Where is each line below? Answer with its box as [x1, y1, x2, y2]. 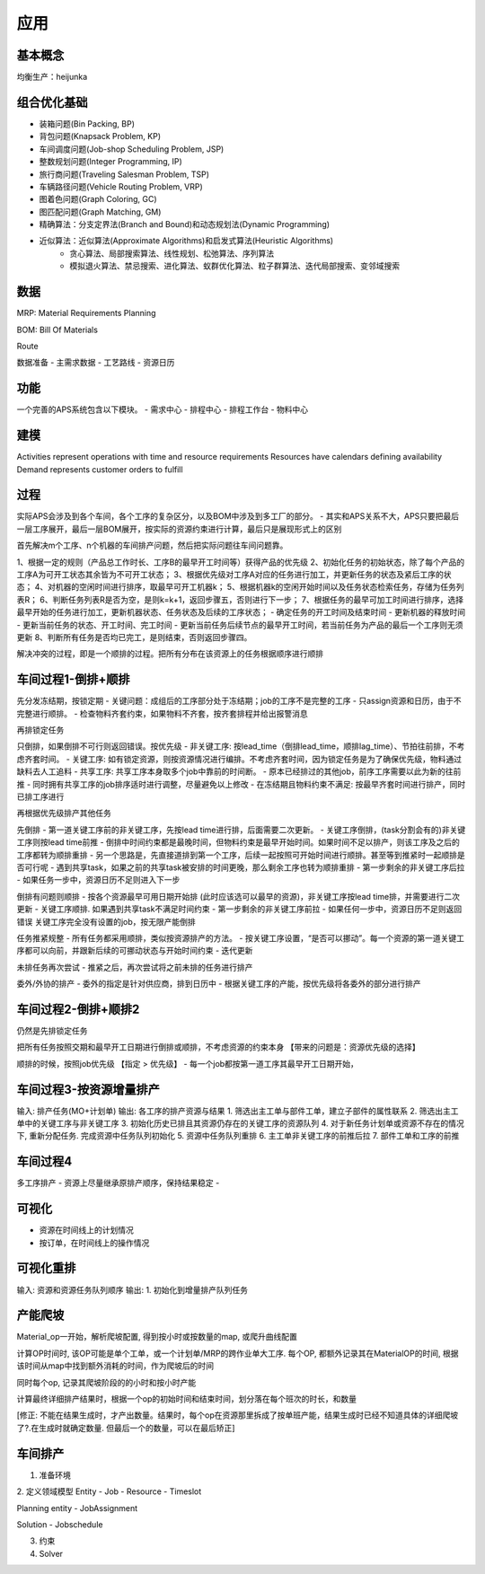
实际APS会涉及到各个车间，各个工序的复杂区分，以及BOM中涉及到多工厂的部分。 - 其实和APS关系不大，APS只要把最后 [16, 511, 460, 522]
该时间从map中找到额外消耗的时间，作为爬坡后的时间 [16, 1360, 215, 1371]
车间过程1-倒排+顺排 [16, 672, 130, 687]
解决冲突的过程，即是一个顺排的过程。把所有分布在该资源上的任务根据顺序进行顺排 [16, 648, 323, 659]
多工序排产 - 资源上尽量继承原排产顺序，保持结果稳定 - [16, 1177, 220, 1189]
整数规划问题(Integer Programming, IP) [39, 156, 183, 167]
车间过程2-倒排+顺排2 [16, 1001, 140, 1016]
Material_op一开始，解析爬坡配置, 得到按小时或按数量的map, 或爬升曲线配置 [16, 1332, 298, 1342]
